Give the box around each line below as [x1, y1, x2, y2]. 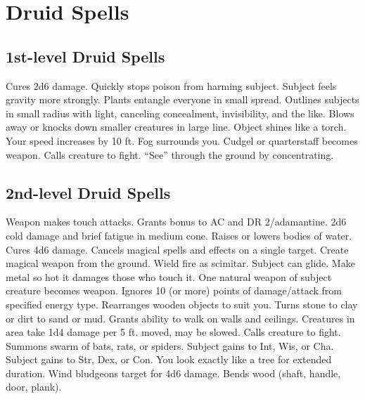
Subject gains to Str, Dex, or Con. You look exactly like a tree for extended [6, 352, 332, 367]
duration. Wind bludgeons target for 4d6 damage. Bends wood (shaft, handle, [6, 365, 341, 380]
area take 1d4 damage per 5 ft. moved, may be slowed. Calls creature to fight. [6, 325, 341, 339]
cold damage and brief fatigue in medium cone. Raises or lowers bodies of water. [6, 228, 352, 242]
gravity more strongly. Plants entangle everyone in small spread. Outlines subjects [6, 92, 359, 107]
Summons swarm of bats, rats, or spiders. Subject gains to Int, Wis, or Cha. [6, 338, 334, 353]
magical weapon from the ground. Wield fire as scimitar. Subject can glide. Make [6, 256, 355, 270]
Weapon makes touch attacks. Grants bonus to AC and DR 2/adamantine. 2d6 [6, 214, 347, 229]
